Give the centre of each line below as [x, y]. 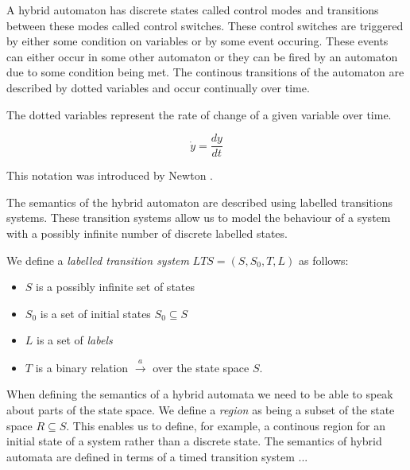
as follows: [324, 260]
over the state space [201, 367]
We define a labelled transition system [98, 260]
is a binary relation [82, 367]
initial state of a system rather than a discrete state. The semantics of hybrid [194, 441]
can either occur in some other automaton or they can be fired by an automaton [202, 56]
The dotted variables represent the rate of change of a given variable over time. [199, 114]
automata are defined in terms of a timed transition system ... [157, 456]
